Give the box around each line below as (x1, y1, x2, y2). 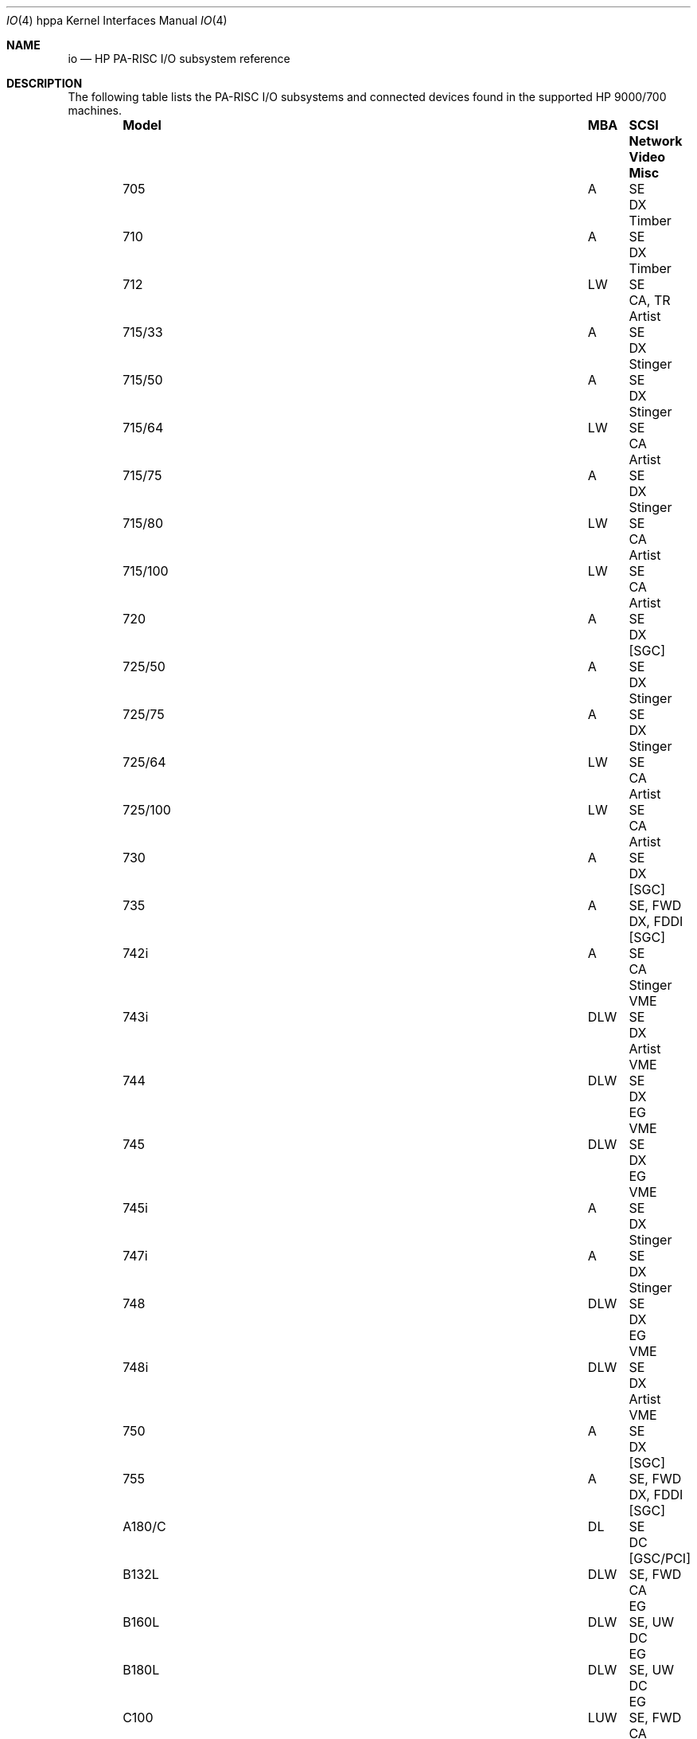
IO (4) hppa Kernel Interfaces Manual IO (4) (6, 14, 228, 27)
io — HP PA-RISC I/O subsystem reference (68, 52, 290, 65)
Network (629, 133, 683, 149)
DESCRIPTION (6, 76, 83, 90)
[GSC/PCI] (629, 1550, 691, 1566)
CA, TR (629, 292, 671, 308)
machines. (68, 104, 123, 117)
